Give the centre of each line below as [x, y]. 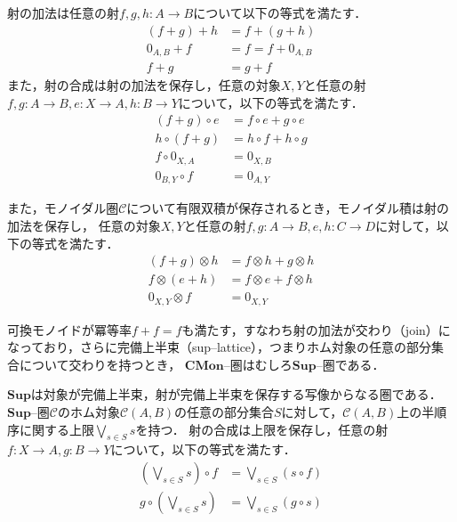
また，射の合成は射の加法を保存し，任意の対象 [144, 85]
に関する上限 [56, 429]
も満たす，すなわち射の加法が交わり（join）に [316, 329]
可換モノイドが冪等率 [69, 329]
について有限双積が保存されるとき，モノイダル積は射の [288, 208]
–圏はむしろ [258, 364]
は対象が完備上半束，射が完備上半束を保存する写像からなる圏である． [236, 394]
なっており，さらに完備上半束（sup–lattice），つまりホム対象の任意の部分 [220, 347]
